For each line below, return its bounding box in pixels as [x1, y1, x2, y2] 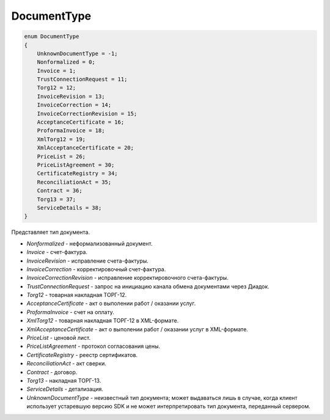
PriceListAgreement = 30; [37, 162, 115, 168]
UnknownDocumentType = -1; [37, 50, 119, 57]
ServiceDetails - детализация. [26, 386, 104, 393]
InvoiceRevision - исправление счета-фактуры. [26, 257, 149, 264]
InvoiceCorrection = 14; [37, 102, 112, 108]
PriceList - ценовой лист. [26, 334, 91, 342]
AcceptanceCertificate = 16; [37, 119, 125, 126]
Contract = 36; [37, 187, 82, 194]
